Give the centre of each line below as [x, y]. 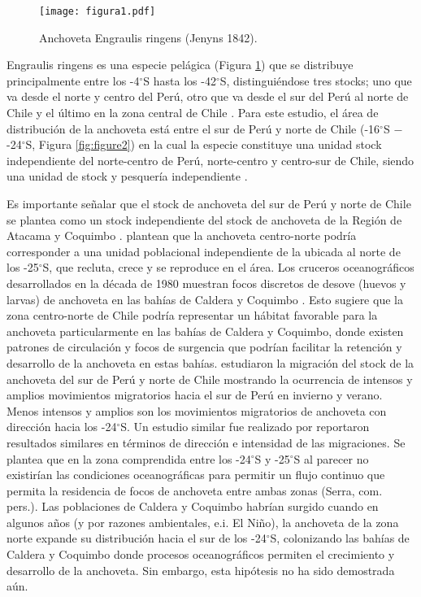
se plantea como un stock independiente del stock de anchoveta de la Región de [204, 219]
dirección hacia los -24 [62, 427]
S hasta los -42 [180, 80]
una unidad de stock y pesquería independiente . [127, 176]
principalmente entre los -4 [73, 80]
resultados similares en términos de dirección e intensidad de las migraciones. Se [206, 442]
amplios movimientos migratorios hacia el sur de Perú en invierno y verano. [195, 395]
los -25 [23, 267]
